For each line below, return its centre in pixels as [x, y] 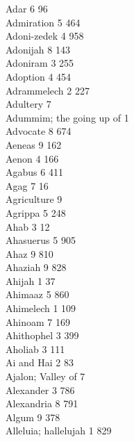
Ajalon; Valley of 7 [45, 376]
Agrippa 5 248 [36, 212]
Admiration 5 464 [43, 22]
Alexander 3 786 [40, 390]
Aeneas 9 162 [34, 144]
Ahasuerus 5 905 [41, 240]
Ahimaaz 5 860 [37, 294]
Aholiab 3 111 [35, 349]
